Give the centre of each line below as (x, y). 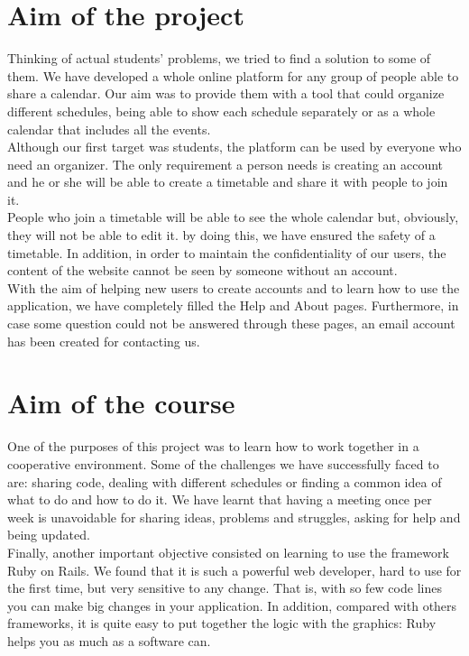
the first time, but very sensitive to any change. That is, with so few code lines (225, 588)
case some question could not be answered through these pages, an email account (231, 323)
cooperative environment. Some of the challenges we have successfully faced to (223, 463)
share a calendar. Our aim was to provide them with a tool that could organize (226, 93)
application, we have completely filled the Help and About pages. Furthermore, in (233, 305)
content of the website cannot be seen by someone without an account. (202, 270)
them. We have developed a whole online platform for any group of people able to (233, 75)
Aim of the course (121, 403)
